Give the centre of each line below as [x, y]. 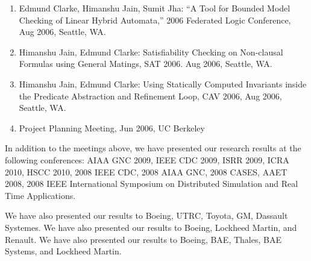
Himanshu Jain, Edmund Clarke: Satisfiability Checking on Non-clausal [151, 52]
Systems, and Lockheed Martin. [63, 251]
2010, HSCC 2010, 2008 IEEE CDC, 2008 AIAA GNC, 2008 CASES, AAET [146, 171]
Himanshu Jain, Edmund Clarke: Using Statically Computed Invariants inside [163, 83]
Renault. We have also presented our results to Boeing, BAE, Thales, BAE [143, 239]
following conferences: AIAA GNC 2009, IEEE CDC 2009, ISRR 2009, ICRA [147, 159]
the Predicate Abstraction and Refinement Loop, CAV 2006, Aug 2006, [150, 96]
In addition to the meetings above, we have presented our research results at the [153, 148]
